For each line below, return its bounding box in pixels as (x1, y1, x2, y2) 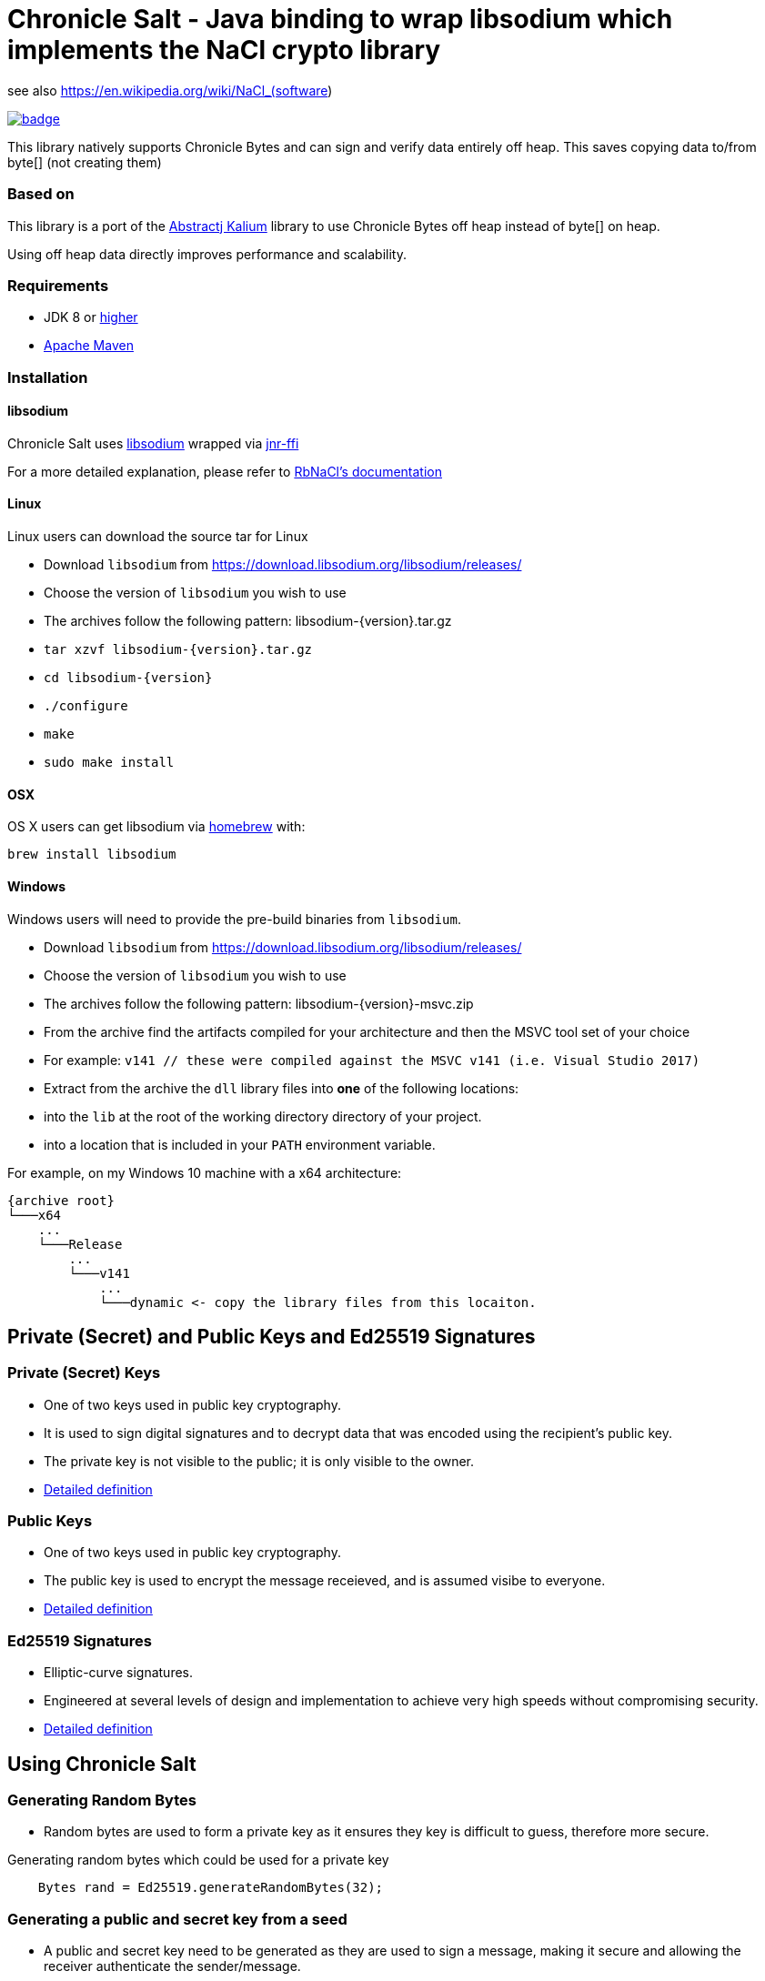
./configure (44, 699, 128, 714)
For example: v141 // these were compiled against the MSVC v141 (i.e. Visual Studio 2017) (44, 1051, 700, 1068)
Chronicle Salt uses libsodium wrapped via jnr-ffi (7, 435, 299, 451)
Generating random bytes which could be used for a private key (7, 1852, 389, 1868)
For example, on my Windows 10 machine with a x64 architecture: (7, 1164, 402, 1181)
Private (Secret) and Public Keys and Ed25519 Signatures (7, 1324, 536, 1348)
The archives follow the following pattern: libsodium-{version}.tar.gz (44, 613, 452, 629)
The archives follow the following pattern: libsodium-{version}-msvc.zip (44, 995, 474, 1011)
